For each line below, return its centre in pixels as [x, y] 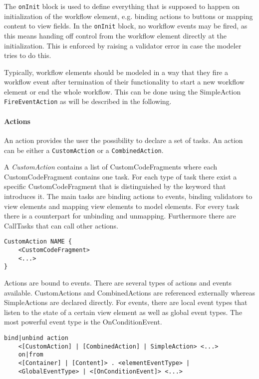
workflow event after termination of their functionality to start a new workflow [124, 82]
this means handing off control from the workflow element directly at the [115, 35]
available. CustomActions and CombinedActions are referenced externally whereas [129, 292]
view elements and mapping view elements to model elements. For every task [122, 206]
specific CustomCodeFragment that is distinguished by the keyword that [115, 186]
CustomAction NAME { [38, 242]
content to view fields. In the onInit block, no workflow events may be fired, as [126, 26]
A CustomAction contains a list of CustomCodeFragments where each [111, 167]
